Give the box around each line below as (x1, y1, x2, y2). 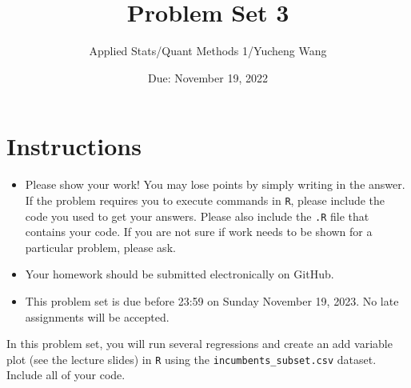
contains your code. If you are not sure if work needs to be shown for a (25, 223, 373, 240)
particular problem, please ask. (25, 238, 176, 255)
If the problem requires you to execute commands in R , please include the (25, 191, 385, 208)
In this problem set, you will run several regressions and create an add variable (6, 335, 393, 352)
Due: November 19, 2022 (148, 69, 268, 86)
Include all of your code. (6, 366, 126, 383)
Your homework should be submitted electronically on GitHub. (25, 266, 334, 282)
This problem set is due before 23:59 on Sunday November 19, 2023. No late (25, 292, 399, 309)
